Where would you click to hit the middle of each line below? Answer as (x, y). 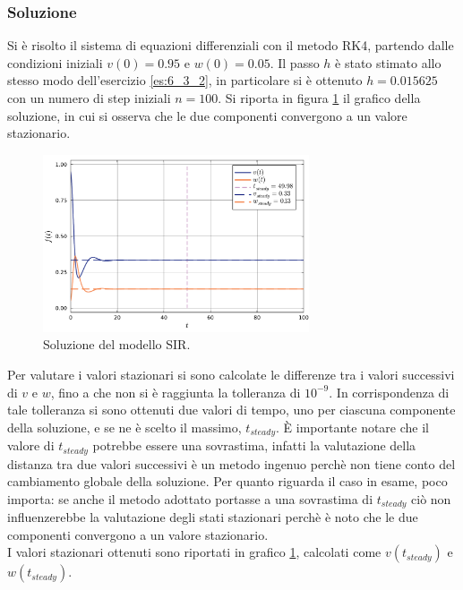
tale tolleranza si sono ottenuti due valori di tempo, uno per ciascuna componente (231, 410)
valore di (31, 445)
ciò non (431, 498)
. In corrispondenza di (389, 392)
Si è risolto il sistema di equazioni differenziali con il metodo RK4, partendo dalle (231, 45)
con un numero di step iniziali (89, 98)
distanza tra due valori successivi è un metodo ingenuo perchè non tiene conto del (231, 463)
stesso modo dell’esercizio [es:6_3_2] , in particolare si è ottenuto (185, 80)
